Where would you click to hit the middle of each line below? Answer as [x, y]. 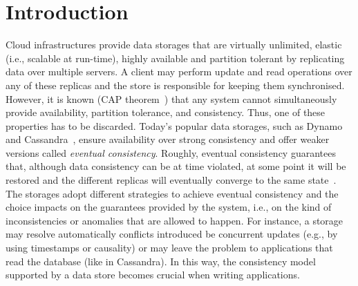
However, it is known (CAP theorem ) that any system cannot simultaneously [171, 98]
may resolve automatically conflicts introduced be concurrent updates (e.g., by [172, 234]
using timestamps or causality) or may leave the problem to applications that [169, 248]
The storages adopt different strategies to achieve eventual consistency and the [172, 193]
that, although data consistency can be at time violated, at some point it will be [176, 166]
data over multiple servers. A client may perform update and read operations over [179, 71]
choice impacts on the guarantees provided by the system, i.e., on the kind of [169, 207]
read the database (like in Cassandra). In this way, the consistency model [161, 261]
